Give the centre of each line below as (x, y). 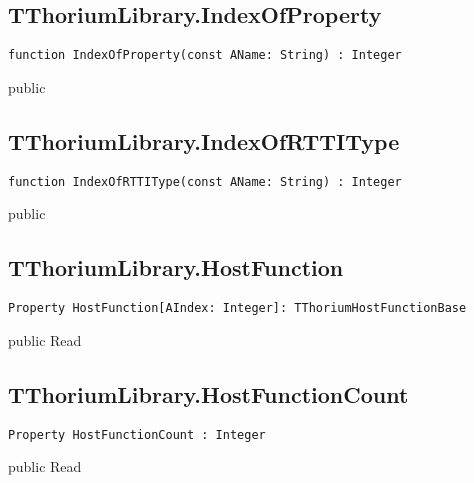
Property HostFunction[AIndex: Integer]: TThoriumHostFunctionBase (237, 308)
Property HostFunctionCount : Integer (137, 434)
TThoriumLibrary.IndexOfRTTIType (204, 140)
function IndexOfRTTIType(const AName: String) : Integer (205, 181)
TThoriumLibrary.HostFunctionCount (208, 393)
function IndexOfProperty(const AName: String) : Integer (205, 55)
